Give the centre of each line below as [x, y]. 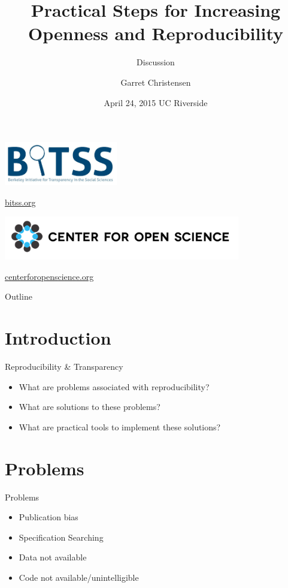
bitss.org [20, 202]
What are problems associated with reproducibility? [114, 386]
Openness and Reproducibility [156, 33]
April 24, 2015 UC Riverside [156, 102]
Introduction [58, 338]
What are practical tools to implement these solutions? [120, 426]
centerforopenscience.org [49, 276]
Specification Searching [61, 537]
